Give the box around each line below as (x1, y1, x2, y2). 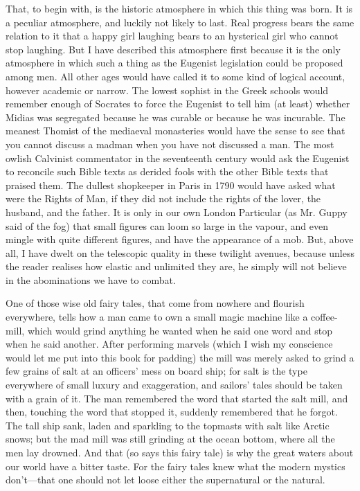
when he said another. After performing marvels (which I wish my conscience (6, 337, 333, 351)
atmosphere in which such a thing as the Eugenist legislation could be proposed (6, 55, 343, 70)
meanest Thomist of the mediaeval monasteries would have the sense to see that (6, 123, 345, 138)
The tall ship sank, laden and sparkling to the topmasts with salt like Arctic (6, 418, 330, 432)
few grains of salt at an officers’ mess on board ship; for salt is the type (6, 364, 307, 378)
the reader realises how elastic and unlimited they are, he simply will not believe (6, 259, 347, 274)
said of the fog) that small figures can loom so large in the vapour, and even (6, 218, 328, 233)
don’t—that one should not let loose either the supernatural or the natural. (6, 472, 325, 487)
